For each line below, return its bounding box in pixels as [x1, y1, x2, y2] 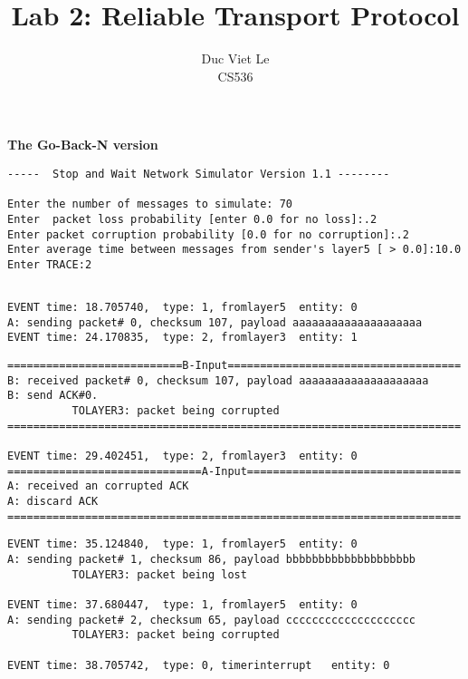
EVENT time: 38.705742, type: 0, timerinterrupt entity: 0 [7, 658, 390, 672]
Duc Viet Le [201, 49, 270, 68]
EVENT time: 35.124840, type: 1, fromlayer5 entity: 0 [7, 538, 358, 551]
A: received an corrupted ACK [7, 480, 189, 493]
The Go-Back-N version [7, 135, 158, 154]
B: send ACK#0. [7, 389, 99, 403]
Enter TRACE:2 [7, 257, 92, 271]
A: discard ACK [7, 495, 99, 509]
